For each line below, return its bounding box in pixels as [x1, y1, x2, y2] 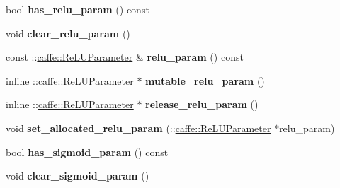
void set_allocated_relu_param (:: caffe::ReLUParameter [6, 120, 271, 135]
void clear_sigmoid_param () [6, 168, 149, 183]
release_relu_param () [145, 97, 259, 112]
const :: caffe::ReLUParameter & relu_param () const [6, 49, 244, 64]
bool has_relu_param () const [6, 2, 149, 16]
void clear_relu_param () [6, 25, 130, 40]
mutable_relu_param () [145, 73, 265, 88]
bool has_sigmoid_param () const [6, 144, 169, 159]
